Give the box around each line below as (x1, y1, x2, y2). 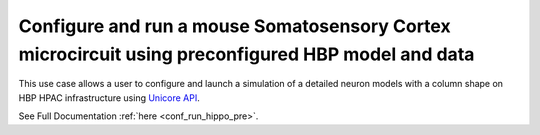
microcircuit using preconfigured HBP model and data (18, 43, 475, 65)
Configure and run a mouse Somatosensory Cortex (18, 15, 451, 37)
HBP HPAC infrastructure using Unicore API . (18, 91, 200, 104)
